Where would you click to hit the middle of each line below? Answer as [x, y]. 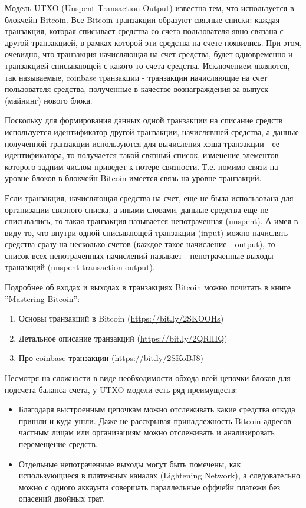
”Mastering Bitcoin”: [42, 298]
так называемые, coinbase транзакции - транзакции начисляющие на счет [136, 77]
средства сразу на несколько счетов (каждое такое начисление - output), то [140, 244]
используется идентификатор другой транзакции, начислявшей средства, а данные [152, 131]
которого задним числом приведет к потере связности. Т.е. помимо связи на [142, 166]
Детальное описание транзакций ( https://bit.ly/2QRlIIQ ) [123, 338]
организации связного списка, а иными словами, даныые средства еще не [136, 209]
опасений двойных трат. [62, 498]
